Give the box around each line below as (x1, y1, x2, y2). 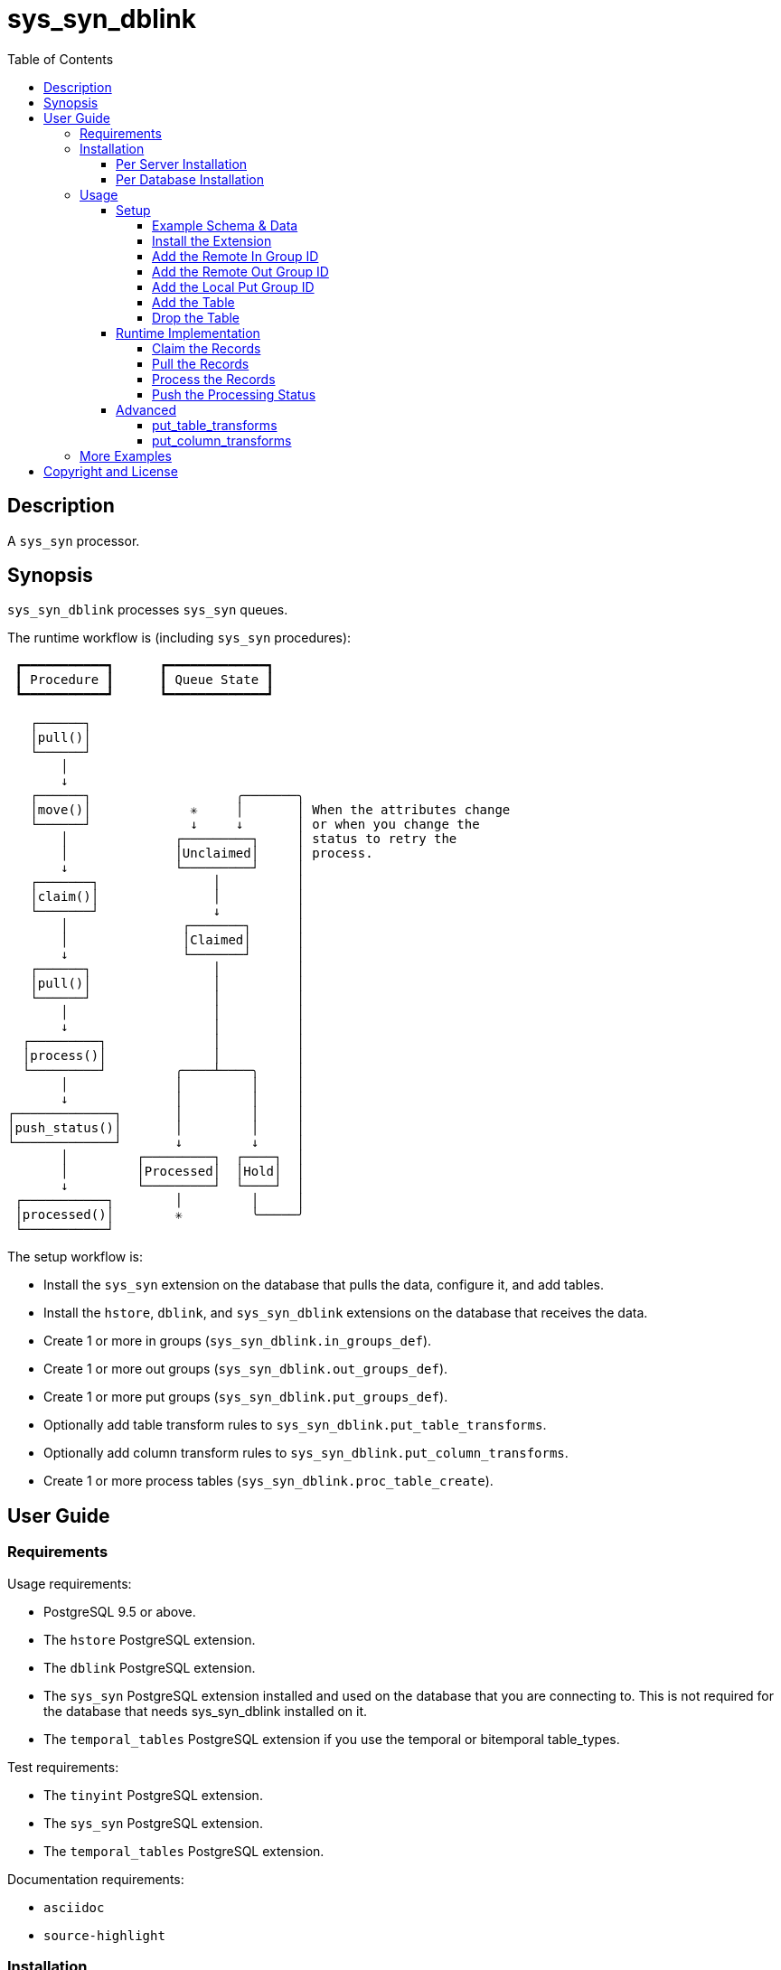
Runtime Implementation (116, 324, 260, 341)
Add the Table (152, 294, 235, 310)
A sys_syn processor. (7, 532, 140, 549)
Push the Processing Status (152, 386, 316, 402)
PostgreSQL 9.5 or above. (43, 1603, 196, 1619)
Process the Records (152, 371, 276, 387)
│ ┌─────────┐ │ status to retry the (61, 831, 457, 847)
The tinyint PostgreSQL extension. (43, 1787, 263, 1803)
